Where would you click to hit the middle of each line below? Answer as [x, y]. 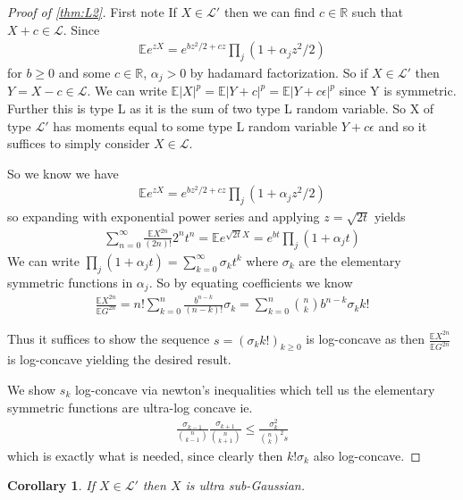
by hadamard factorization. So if [279, 73]
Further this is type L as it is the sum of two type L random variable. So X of [221, 108]
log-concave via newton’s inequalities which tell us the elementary [255, 389]
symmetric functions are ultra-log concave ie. [130, 407]
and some [84, 73]
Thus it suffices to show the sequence [109, 339]
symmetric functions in [70, 282]
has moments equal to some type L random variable [195, 125]
